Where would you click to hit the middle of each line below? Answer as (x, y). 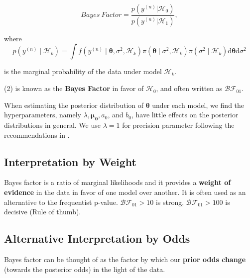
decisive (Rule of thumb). (43, 212)
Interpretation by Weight (70, 161)
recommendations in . (37, 135)
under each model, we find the (198, 105)
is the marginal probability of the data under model (83, 71)
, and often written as (189, 88)
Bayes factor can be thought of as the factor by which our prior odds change (125, 259)
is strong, (170, 202)
